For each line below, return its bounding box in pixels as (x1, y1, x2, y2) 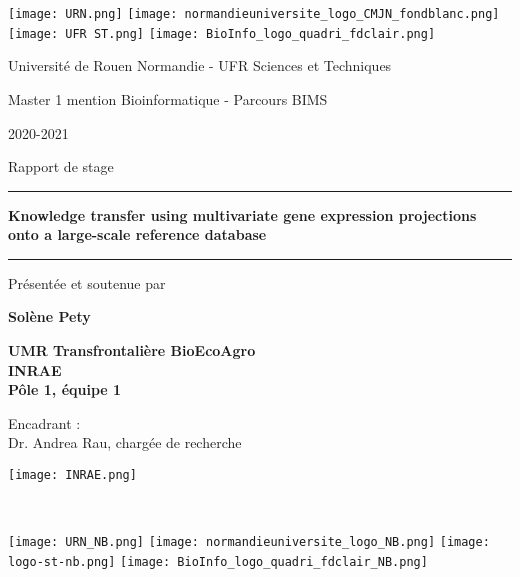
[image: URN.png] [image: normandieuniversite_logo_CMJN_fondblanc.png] (8, 7, 500, 21)
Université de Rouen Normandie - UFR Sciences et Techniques (8, 55, 392, 76)
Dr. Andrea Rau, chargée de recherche (8, 432, 242, 453)
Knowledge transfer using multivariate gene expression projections (8, 204, 477, 225)
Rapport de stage (8, 156, 114, 177)
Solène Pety (8, 306, 91, 327)
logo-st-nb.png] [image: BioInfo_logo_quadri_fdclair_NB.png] (8, 554, 428, 569)
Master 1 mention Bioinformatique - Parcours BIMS (8, 88, 328, 109)
